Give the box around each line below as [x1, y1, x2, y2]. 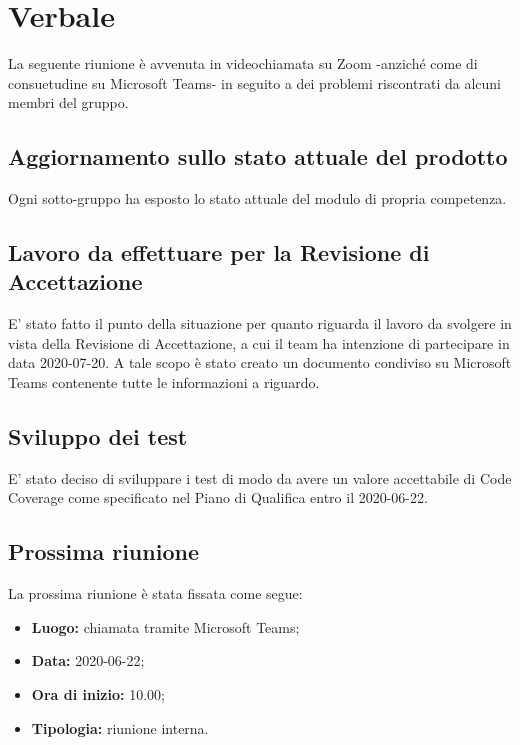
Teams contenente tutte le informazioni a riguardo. [8, 372, 320, 393]
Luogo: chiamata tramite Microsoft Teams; [31, 616, 300, 637]
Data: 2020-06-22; [31, 650, 145, 671]
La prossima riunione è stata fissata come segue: [8, 583, 303, 604]
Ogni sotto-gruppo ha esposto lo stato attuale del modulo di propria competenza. [8, 188, 507, 209]
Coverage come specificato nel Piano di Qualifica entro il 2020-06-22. [8, 487, 428, 508]
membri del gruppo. [8, 92, 129, 113]
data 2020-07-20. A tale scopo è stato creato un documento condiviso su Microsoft [8, 352, 512, 373]
